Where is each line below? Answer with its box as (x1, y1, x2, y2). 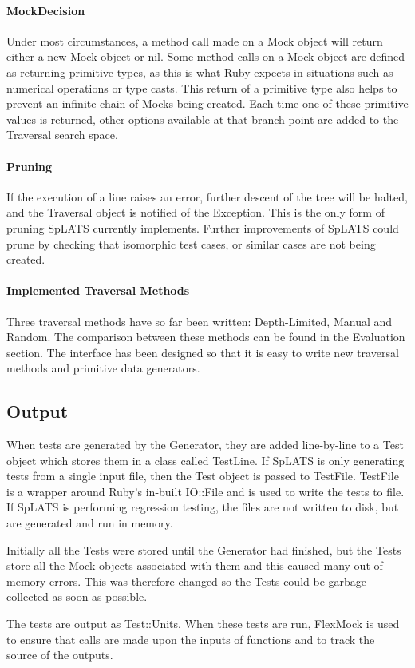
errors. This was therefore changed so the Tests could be (49, 572, 325, 589)
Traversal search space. (6, 126, 118, 143)
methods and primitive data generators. (6, 360, 200, 376)
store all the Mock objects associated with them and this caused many (6, 557, 350, 574)
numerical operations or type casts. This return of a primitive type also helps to (6, 79, 397, 96)
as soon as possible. (52, 588, 148, 605)
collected (6, 588, 49, 605)
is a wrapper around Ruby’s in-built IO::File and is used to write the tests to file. (6, 483, 405, 499)
